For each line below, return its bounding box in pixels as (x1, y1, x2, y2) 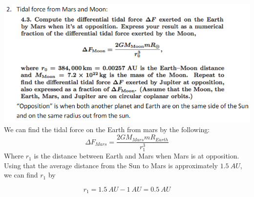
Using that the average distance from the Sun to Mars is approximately (4, 160, 218, 170)
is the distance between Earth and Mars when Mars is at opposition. (34, 151, 239, 161)
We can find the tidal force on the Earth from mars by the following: (4, 124, 210, 135)
